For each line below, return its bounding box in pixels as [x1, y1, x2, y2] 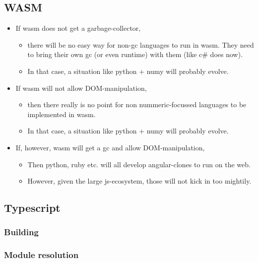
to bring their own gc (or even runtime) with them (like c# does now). [27, 49, 243, 60]
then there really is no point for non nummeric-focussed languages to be [27, 99, 247, 110]
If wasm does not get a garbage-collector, [15, 23, 141, 33]
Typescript [4, 200, 61, 215]
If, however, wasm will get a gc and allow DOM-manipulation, [15, 142, 205, 152]
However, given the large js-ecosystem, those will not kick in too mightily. [27, 176, 252, 186]
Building [4, 226, 39, 238]
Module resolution [4, 249, 79, 261]
